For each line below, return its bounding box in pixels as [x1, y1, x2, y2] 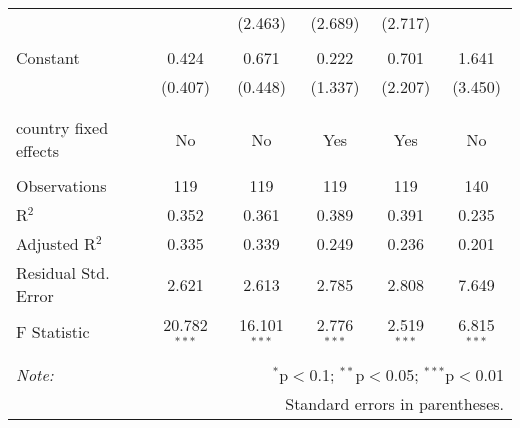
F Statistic [16, 320, 90, 344]
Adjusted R [16, 232, 96, 255]
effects [16, 139, 60, 162]
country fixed [16, 116, 109, 139]
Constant [16, 46, 80, 69]
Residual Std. [16, 261, 110, 284]
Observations [16, 174, 107, 197]
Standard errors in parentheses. [285, 391, 504, 415]
